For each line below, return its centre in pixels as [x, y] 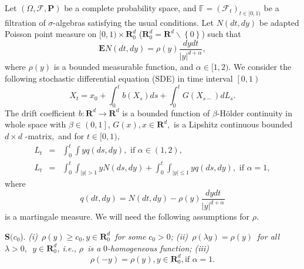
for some [130, 236]
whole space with [36, 124]
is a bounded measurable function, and [124, 67]
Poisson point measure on [51, 34]
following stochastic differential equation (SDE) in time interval [119, 78]
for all [268, 236]
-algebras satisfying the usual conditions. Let [133, 22]
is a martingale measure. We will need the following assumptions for [127, 216]
